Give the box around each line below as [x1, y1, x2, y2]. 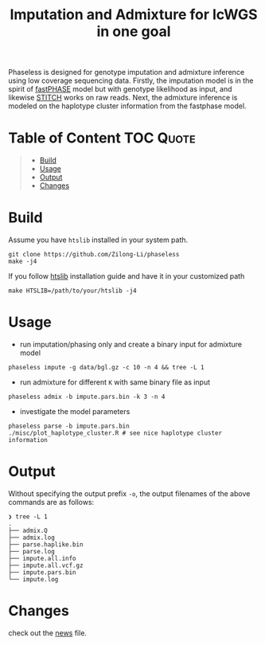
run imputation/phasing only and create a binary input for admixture [19, 340, 243, 349]
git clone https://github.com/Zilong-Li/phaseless [8, 251, 180, 259]
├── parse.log [8, 547, 56, 555]
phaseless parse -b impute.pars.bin [8, 422, 130, 430]
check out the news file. [8, 627, 88, 638]
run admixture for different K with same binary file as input [19, 377, 211, 387]
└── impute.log [8, 575, 59, 583]
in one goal [96, 22, 171, 41]
